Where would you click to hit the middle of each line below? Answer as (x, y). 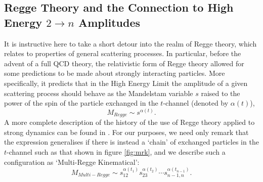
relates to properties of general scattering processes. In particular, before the (123, 53)
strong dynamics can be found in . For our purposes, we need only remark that (126, 132)
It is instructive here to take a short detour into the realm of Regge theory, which (130, 43)
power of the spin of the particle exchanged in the (81, 103)
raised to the (221, 93)
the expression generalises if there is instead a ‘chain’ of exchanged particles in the (131, 142)
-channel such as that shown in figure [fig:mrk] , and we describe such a (116, 152)
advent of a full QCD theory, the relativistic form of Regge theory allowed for (124, 63)
